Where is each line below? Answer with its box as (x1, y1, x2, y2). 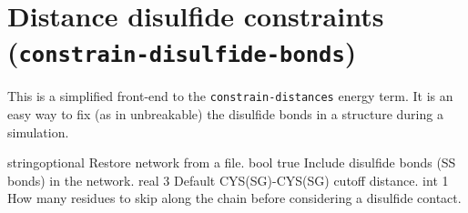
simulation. (7, 122, 69, 141)
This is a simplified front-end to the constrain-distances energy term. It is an (7, 86, 453, 106)
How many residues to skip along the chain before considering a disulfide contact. (7, 188, 462, 208)
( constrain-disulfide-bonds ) (7, 33, 357, 70)
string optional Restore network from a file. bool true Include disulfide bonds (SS (7, 153, 456, 172)
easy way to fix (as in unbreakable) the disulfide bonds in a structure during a (7, 105, 443, 124)
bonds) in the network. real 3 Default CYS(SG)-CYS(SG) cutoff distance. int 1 (7, 170, 449, 189)
